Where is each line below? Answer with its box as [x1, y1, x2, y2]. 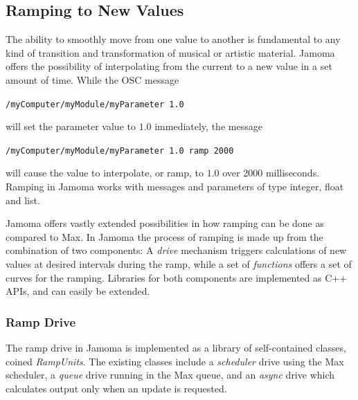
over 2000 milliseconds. [222, 165, 320, 180]
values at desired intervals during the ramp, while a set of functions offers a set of [6, 257, 352, 271]
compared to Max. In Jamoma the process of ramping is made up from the [6, 229, 323, 244]
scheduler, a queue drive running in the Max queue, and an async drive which [6, 367, 335, 382]
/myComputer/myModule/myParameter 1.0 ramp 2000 [6, 145, 234, 156]
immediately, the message [154, 119, 262, 134]
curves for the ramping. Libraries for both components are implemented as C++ [6, 270, 348, 284]
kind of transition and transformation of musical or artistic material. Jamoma [6, 45, 335, 60]
